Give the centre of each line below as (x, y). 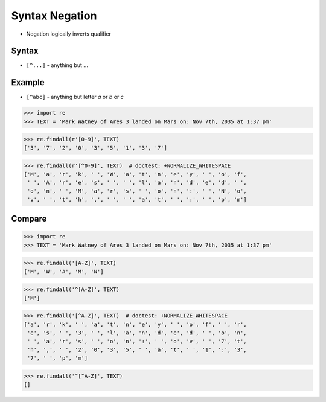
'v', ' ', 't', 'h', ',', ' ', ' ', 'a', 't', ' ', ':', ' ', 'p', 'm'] (137, 199)
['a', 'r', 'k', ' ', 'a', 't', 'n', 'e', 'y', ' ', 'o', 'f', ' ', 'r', (135, 324)
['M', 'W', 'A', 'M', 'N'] (64, 271)
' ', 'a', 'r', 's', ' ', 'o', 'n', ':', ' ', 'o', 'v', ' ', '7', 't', (137, 341)
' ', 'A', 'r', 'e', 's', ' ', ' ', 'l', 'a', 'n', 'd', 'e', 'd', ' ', (137, 183)
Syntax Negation (54, 16)
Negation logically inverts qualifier (69, 34)
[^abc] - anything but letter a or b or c (75, 97)
